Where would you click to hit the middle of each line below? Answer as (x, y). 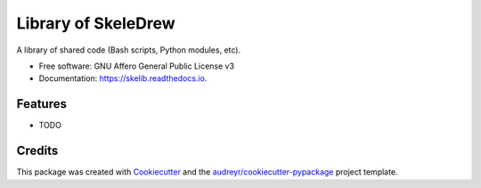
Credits (37, 151)
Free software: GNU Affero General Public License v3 (137, 66)
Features (41, 104)
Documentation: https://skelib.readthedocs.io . (123, 78)
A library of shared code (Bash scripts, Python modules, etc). (128, 50)
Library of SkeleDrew (96, 23)
